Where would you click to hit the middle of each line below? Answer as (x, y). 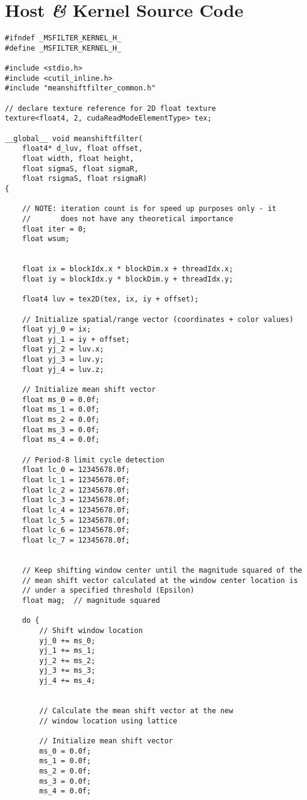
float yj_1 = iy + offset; (76, 339)
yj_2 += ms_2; (67, 660)
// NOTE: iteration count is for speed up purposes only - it (149, 209)
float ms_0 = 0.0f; (61, 399)
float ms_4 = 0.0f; (61, 440)
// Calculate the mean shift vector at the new (136, 711)
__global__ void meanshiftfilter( (74, 138)
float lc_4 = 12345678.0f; (76, 510)
